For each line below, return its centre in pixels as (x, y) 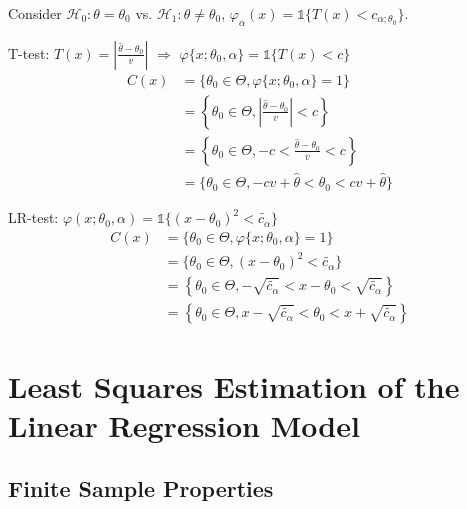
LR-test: (33, 217)
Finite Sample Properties (141, 488)
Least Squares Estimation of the (234, 385)
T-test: (29, 52)
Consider (35, 13)
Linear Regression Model (184, 424)
